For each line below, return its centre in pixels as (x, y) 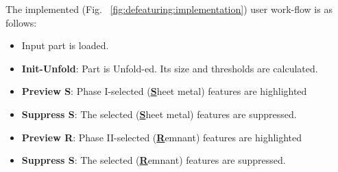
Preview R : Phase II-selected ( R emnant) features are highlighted (162, 137)
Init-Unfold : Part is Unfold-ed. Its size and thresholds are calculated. (170, 68)
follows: (21, 22)
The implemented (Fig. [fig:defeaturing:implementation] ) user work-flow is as (169, 9)
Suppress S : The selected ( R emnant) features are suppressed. (154, 160)
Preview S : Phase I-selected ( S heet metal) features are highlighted (164, 91)
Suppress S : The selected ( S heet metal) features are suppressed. (159, 114)
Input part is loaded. (65, 45)
